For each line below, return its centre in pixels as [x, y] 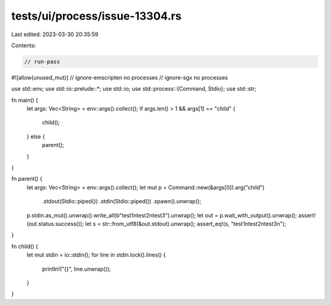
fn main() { [25, 100]
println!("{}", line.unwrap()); [77, 269]
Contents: [24, 45]
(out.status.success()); [55, 224]
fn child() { [25, 246]
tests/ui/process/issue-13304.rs [97, 16]
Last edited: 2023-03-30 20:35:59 [55, 34]
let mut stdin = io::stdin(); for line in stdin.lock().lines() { [96, 255]
